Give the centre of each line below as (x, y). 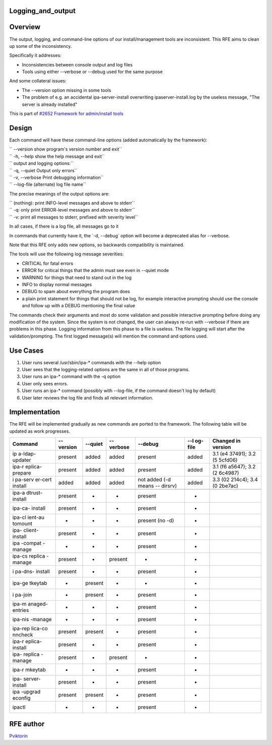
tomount (22, 524)
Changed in (226, 441)
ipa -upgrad (26, 692)
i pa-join (22, 595)
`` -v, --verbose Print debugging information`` (56, 177)
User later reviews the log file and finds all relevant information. (88, 397)
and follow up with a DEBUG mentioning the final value (79, 306)
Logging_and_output (42, 11)
